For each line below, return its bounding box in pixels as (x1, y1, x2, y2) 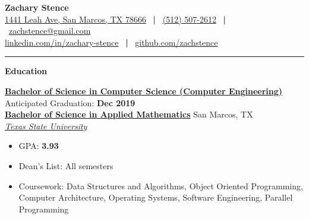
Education (5, 65, 48, 77)
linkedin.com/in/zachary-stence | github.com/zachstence (5, 36, 218, 48)
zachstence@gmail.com (9, 24, 91, 37)
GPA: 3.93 (18, 139, 59, 152)
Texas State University (5, 119, 87, 132)
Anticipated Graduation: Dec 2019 (5, 96, 135, 109)
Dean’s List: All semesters (18, 159, 113, 172)
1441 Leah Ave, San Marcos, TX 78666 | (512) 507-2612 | (5, 12, 226, 25)
